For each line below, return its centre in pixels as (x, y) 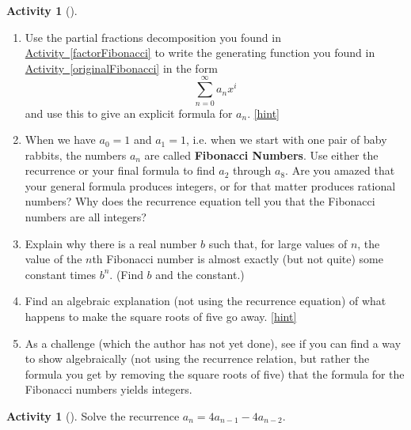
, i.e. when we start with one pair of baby (286, 140)
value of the (53, 259)
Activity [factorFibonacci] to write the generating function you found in (200, 53)
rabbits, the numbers (76, 155)
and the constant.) (200, 274)
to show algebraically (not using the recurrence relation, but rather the (197, 358)
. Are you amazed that (340, 170)
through (252, 170)
